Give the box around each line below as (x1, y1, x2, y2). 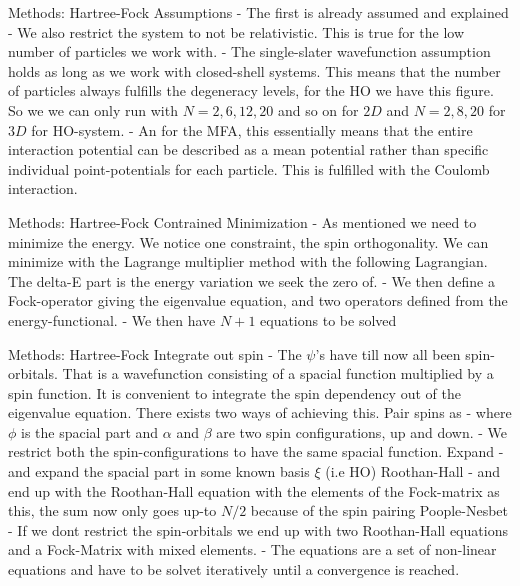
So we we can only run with (8, 99, 178, 120)
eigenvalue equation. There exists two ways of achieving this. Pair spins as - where (8, 402, 512, 423)
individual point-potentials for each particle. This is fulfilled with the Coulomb (8, 158, 490, 179)
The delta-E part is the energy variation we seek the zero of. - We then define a (8, 270, 495, 291)
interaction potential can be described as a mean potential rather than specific (8, 139, 489, 160)
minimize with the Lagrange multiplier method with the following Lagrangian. (8, 251, 488, 272)
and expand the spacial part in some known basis (8, 461, 310, 482)
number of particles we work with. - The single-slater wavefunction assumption (8, 41, 491, 62)
